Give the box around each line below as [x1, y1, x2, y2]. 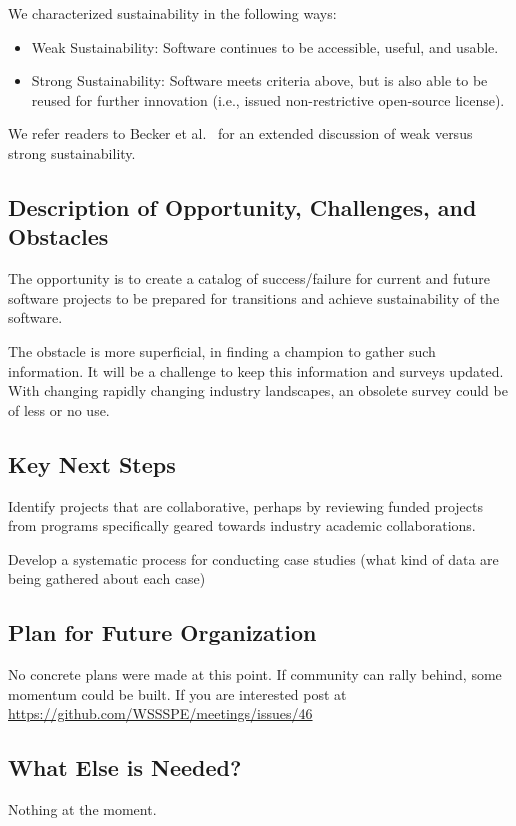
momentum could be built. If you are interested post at [8, 683, 347, 704]
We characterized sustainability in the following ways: [8, 3, 337, 23]
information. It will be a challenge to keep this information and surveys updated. [8, 360, 504, 381]
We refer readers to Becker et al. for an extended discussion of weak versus [8, 123, 473, 144]
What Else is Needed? [8, 752, 242, 783]
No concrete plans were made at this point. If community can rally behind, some [8, 664, 502, 685]
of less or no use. [8, 399, 110, 420]
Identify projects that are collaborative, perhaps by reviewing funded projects [8, 495, 483, 516]
